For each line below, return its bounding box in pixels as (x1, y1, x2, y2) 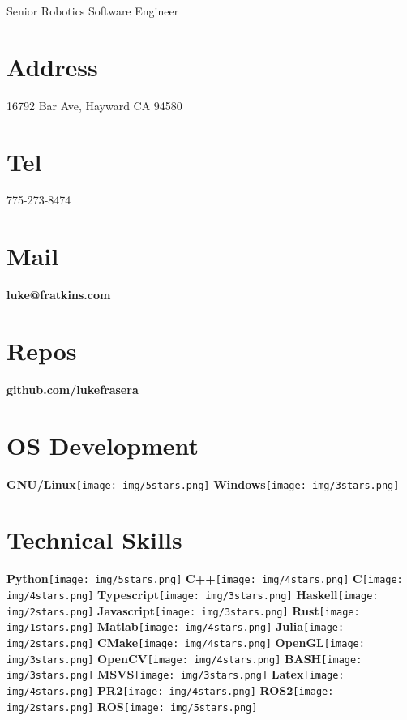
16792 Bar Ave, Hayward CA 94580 (6, 96, 182, 114)
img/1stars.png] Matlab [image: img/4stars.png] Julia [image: (6, 618, 345, 635)
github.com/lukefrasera (6, 380, 139, 397)
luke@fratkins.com (6, 286, 111, 303)
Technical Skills (6, 523, 182, 556)
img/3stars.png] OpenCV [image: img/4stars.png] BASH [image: (6, 649, 362, 666)
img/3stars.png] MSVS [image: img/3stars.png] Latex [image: (6, 666, 345, 683)
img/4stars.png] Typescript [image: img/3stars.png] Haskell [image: (6, 586, 379, 603)
